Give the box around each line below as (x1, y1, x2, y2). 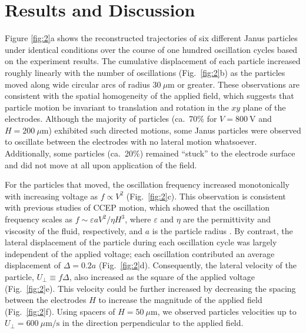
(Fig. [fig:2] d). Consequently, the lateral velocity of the (98, 259, 297, 271)
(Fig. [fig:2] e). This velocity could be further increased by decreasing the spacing (5, 282, 296, 294)
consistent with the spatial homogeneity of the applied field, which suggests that (5, 89, 294, 102)
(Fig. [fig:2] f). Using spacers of (5, 305, 115, 317)
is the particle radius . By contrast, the (152, 224, 293, 237)
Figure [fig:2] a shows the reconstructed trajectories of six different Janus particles (5, 32, 298, 44)
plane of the (242, 101, 286, 113)
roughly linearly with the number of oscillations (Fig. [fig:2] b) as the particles (5, 66, 285, 78)
